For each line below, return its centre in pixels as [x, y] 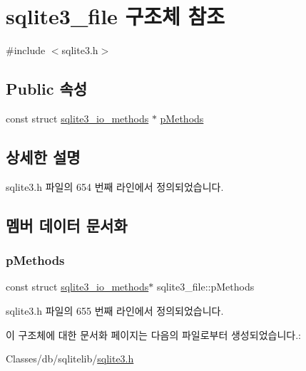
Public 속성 [47, 89]
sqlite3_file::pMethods [205, 287]
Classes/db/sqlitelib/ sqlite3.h [70, 359]
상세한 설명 [43, 156]
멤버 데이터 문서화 [67, 225]
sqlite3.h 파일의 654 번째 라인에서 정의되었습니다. [115, 186]
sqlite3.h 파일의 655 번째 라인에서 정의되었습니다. [115, 310]
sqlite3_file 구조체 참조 [116, 16]
